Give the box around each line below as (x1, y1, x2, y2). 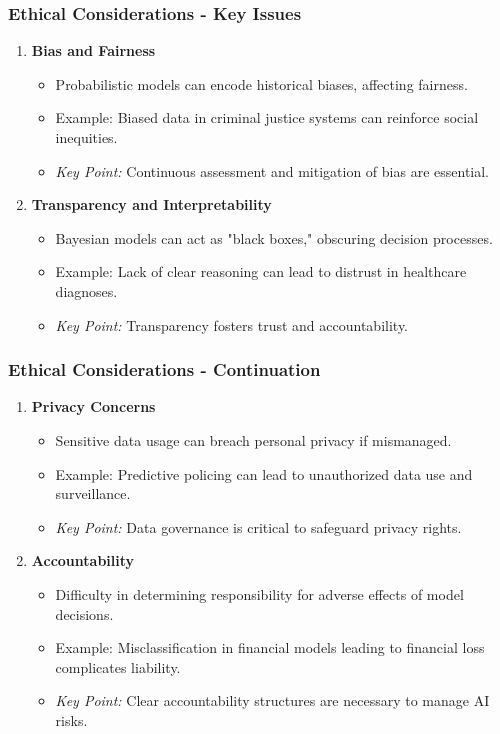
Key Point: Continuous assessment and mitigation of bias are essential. (55, 160, 490, 181)
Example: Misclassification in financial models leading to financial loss (55, 637, 485, 658)
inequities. (55, 127, 118, 147)
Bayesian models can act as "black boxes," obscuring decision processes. (55, 227, 493, 248)
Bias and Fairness (31, 40, 156, 61)
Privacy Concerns (31, 396, 156, 417)
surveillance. (55, 483, 131, 504)
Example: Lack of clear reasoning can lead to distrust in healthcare (55, 261, 467, 282)
